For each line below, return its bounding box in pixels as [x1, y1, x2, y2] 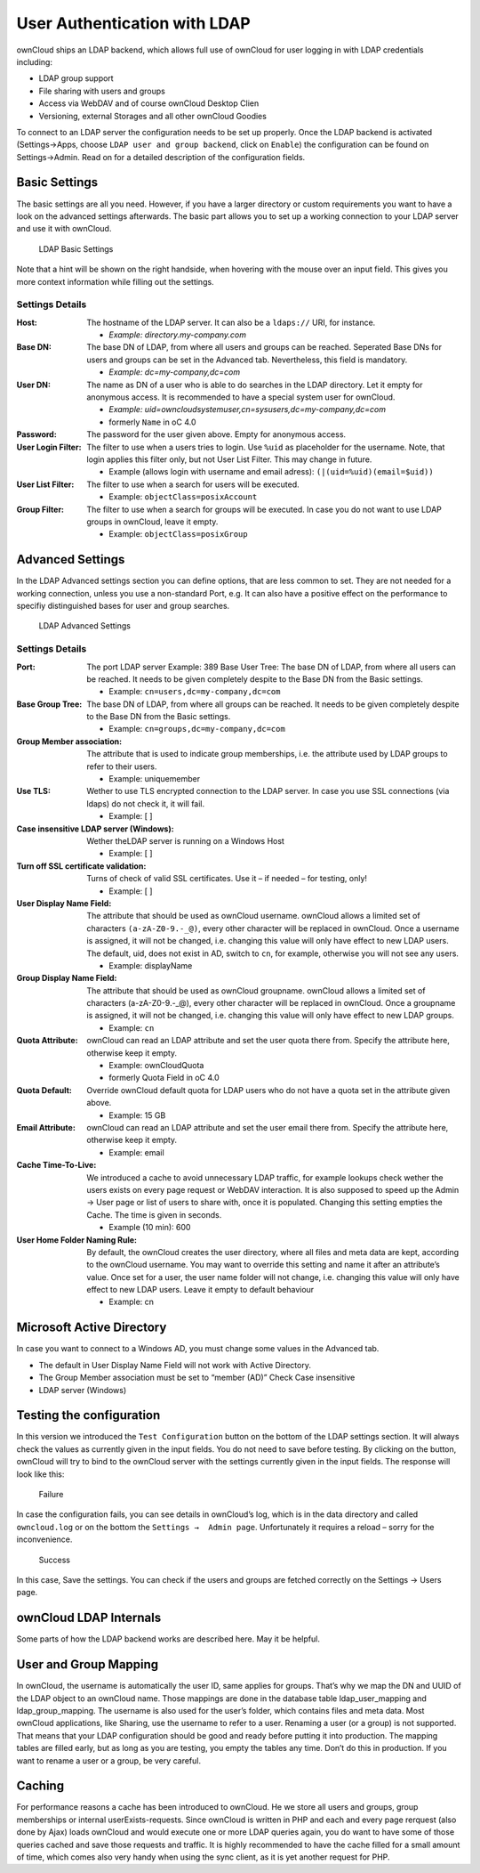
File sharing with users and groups [38, 85, 166, 96]
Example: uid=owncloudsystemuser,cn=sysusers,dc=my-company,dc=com [108, 404, 387, 415]
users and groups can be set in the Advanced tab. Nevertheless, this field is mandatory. [86, 354, 408, 365]
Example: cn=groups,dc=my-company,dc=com [108, 724, 286, 734]
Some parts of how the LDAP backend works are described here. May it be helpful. [16, 1634, 320, 1644]
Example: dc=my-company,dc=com [108, 367, 241, 377]
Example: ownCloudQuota [108, 1060, 204, 1071]
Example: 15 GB [108, 1109, 166, 1121]
